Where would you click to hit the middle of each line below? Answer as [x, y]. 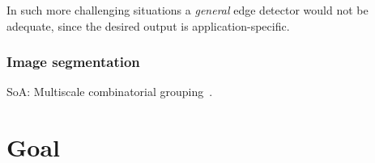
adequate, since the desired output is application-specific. [148, 25]
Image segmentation [73, 62]
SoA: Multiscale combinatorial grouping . [110, 92]
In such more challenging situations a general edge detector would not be [187, 10]
